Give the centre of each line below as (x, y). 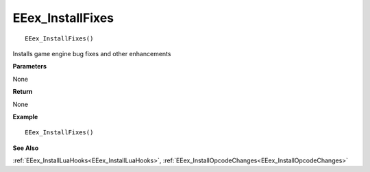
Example (25, 116)
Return (23, 92)
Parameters (30, 66)
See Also (26, 148)
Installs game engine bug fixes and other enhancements (92, 53)
